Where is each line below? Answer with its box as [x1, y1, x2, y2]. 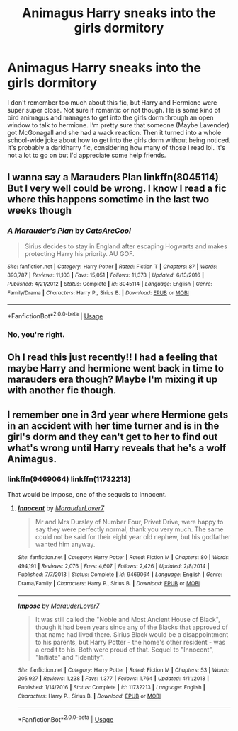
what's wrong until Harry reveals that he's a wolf [7, 442, 227, 454]
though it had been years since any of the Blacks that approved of [35, 623, 228, 631]
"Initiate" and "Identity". [35, 652, 105, 661]
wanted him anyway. [35, 540, 96, 548]
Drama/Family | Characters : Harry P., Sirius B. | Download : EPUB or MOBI [17, 580, 200, 587]
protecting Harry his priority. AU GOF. [24, 249, 135, 258]
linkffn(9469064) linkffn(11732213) [7, 474, 131, 484]
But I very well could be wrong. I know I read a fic [7, 183, 227, 195]
